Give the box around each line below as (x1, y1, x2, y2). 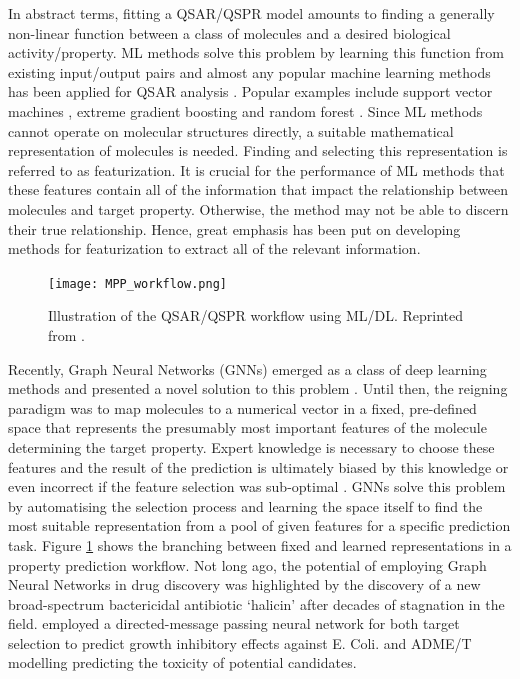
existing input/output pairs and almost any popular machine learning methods (8, 61, 491, 82)
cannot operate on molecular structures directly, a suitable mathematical (8, 120, 454, 141)
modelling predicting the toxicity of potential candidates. (8, 652, 357, 673)
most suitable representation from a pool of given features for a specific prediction (8, 515, 511, 536)
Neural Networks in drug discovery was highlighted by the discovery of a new (8, 574, 481, 595)
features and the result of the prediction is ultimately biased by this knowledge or (8, 456, 509, 477)
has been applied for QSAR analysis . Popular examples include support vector (8, 81, 493, 102)
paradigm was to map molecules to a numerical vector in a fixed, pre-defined (8, 397, 477, 418)
